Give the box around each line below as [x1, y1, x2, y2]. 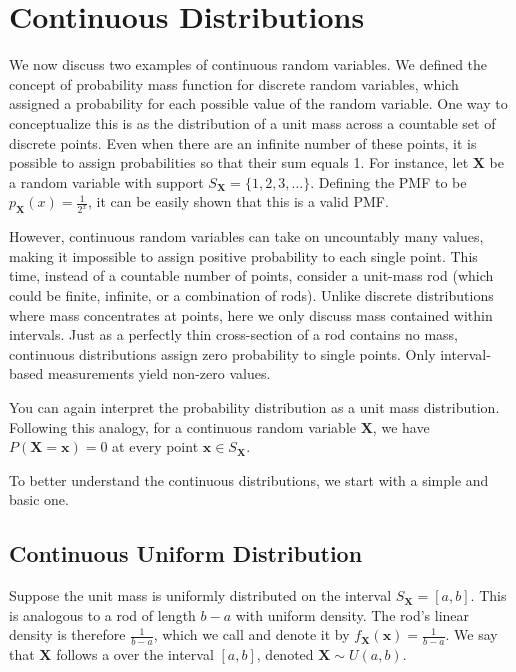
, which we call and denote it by [153, 624, 350, 645]
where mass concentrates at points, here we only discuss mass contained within [9, 304, 493, 325]
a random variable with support [9, 171, 204, 192]
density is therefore [9, 624, 126, 645]
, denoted [256, 644, 314, 665]
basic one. [9, 489, 69, 510]
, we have [372, 416, 430, 437]
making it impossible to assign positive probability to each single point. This [9, 245, 478, 266]
